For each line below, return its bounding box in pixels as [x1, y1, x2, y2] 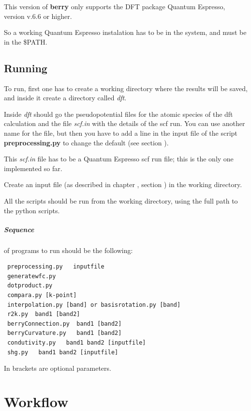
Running [4, 60, 47, 75]
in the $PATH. [4, 36, 47, 47]
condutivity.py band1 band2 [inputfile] [7, 339, 146, 347]
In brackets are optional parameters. [4, 363, 111, 373]
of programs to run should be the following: [4, 245, 133, 255]
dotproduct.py [7, 282, 53, 289]
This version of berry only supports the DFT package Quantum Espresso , [4, 1, 225, 11]
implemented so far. [4, 163, 62, 173]
